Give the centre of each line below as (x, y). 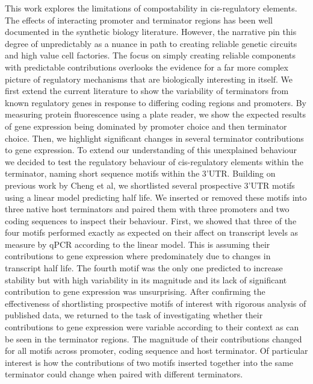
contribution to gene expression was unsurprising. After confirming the (135, 291)
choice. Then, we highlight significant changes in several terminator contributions (154, 138)
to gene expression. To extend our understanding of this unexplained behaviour (151, 150)
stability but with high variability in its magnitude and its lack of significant (146, 279)
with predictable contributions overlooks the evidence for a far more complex (147, 67)
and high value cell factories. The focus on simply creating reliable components (150, 55)
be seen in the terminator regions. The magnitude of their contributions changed (153, 338)
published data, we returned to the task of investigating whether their (134, 315)
